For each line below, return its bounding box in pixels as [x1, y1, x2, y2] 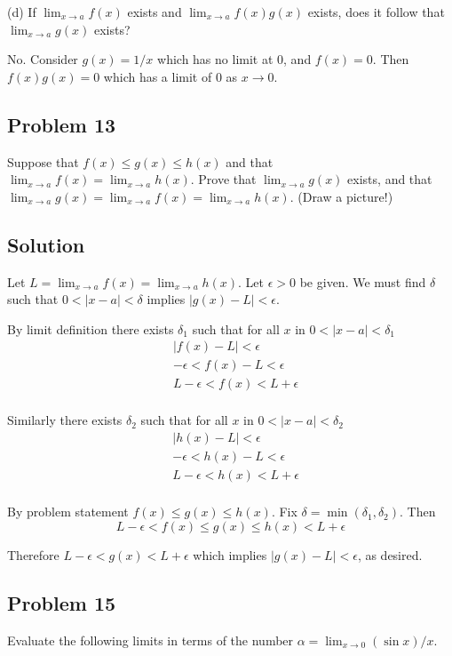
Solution [7, 230, 85, 258]
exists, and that [347, 170, 432, 188]
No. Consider [7, 50, 78, 68]
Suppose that [7, 152, 79, 171]
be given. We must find [299, 272, 426, 291]
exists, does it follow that [307, 3, 445, 20]
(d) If [7, 3, 36, 20]
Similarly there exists [7, 411, 123, 429]
